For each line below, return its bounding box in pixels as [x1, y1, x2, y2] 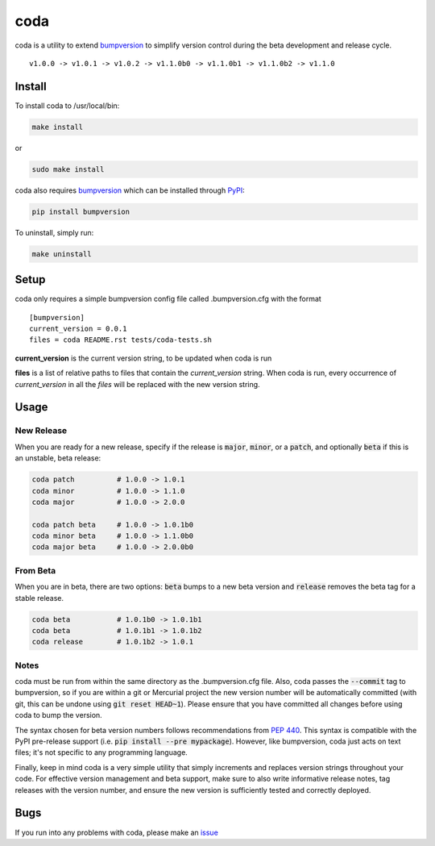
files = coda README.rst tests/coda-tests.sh [29, 335, 213, 344]
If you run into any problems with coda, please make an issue [14, 827, 219, 837]
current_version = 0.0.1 [29, 324, 127, 334]
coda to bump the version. [14, 711, 102, 720]
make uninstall [31, 249, 92, 258]
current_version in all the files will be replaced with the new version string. [14, 379, 261, 389]
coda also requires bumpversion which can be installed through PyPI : [14, 185, 245, 195]
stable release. [14, 593, 64, 602]
